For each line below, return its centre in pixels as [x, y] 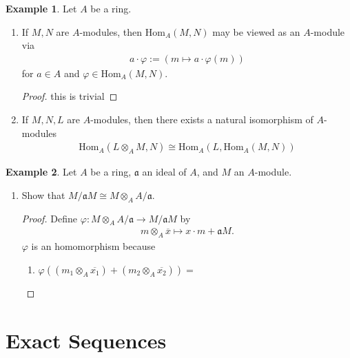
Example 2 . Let [41, 172]
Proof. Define [50, 218]
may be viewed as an [256, 31]
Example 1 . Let [41, 8]
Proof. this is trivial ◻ [70, 96]
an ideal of [164, 172]
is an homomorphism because [93, 246]
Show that [43, 194]
